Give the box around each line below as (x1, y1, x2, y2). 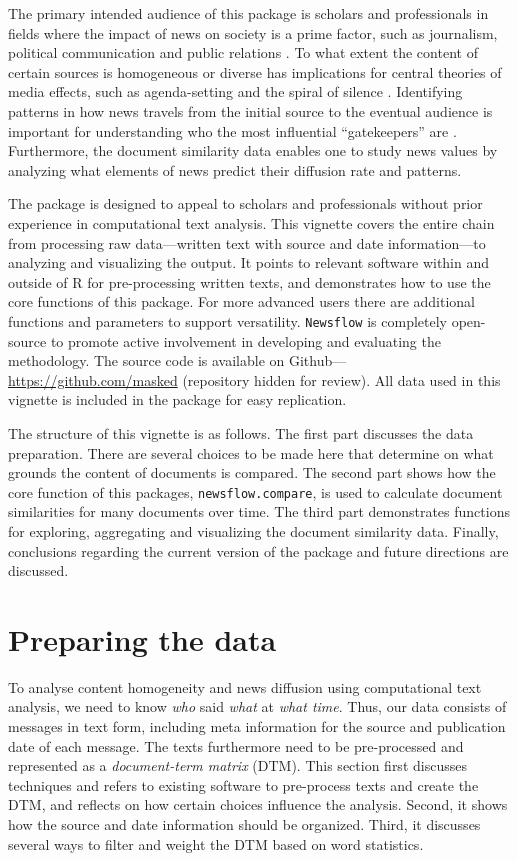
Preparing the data (8, 618, 277, 659)
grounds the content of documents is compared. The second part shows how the (8, 462, 496, 483)
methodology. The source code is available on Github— (8, 350, 347, 371)
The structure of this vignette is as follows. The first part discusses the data (8, 422, 474, 443)
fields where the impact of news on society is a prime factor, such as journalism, (8, 22, 498, 43)
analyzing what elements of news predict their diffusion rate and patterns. (8, 159, 462, 180)
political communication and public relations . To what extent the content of (8, 42, 478, 63)
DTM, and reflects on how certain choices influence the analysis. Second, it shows (8, 794, 508, 815)
